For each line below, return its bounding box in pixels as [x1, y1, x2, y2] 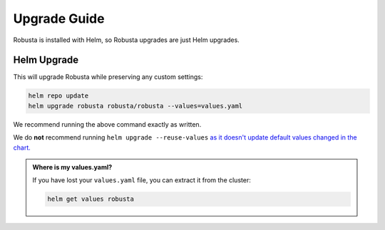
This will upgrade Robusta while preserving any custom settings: [13, 73, 203, 81]
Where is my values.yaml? [32, 162, 113, 171]
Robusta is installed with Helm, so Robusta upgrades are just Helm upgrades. [13, 36, 240, 44]
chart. [13, 143, 31, 152]
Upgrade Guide [13, 11, 105, 26]
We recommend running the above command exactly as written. [13, 120, 202, 128]
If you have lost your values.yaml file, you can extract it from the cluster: [32, 176, 251, 184]
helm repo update [28, 92, 89, 100]
